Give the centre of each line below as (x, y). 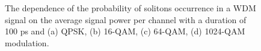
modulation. (27, 42)
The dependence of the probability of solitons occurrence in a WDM (130, 8)
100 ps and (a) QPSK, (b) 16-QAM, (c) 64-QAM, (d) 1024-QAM (125, 31)
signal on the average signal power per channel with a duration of (126, 19)
